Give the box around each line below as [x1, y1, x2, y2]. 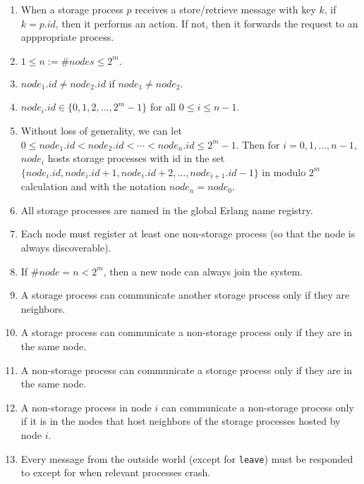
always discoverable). [20, 240, 111, 254]
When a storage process [20, 2, 123, 16]
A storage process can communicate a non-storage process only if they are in [20, 325, 353, 340]
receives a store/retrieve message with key [135, 2, 316, 16]
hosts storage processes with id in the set [47, 151, 225, 166]
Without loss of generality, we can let [20, 123, 182, 137]
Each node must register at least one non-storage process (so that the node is [20, 226, 356, 241]
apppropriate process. [20, 30, 114, 44]
